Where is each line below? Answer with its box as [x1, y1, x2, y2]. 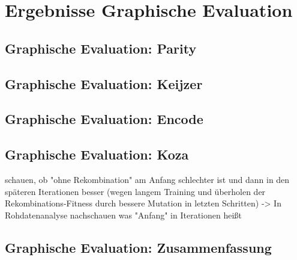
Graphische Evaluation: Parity [5, 39, 197, 57]
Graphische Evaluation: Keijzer [5, 74, 203, 93]
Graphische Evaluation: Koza [5, 145, 189, 164]
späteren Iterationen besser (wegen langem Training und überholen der [5, 185, 266, 197]
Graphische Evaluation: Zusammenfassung [5, 238, 272, 256]
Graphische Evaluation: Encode [5, 110, 203, 128]
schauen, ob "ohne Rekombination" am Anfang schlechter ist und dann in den [5, 173, 290, 185]
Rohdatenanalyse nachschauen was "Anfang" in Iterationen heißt [5, 208, 242, 221]
